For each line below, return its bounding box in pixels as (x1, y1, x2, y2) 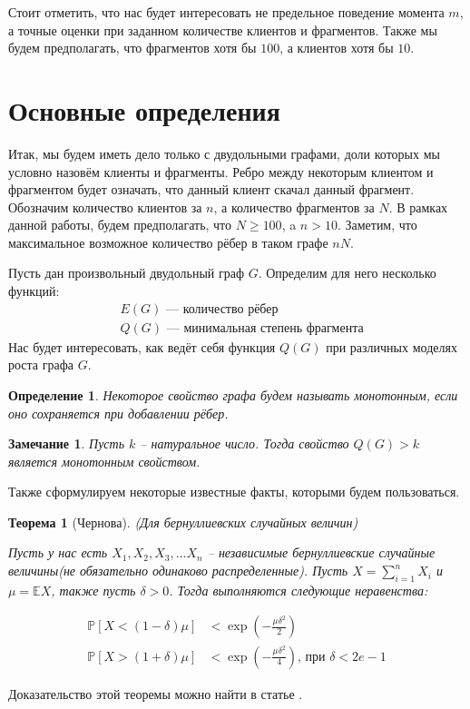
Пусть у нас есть (8, 543, 108, 562)
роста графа (8, 355, 73, 374)
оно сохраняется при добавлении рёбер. (8, 403, 229, 422)
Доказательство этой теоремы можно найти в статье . (8, 684, 303, 703)
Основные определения (8, 91, 280, 128)
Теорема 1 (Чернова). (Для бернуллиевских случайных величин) (8, 512, 358, 531)
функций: (8, 281, 60, 300)
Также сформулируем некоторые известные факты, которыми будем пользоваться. (8, 482, 460, 501)
